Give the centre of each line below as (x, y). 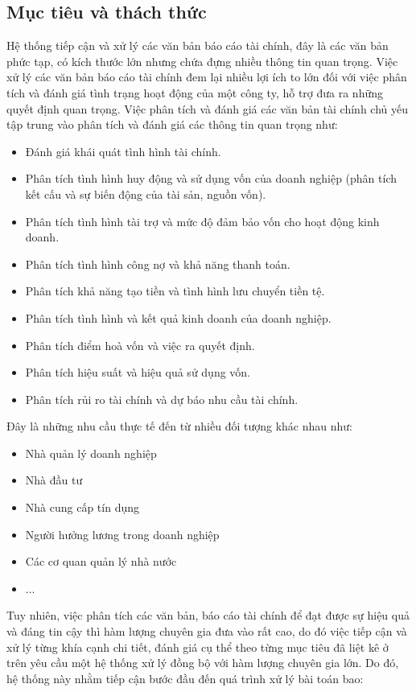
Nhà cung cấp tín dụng (82, 507)
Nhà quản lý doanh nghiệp (91, 453)
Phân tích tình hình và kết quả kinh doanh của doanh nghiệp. (178, 317)
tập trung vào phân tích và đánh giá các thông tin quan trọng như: (172, 124)
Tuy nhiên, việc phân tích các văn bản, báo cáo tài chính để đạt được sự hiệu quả (208, 615)
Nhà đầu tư (54, 480)
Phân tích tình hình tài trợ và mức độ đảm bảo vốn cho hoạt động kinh (202, 221)
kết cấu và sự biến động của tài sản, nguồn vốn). (146, 194)
